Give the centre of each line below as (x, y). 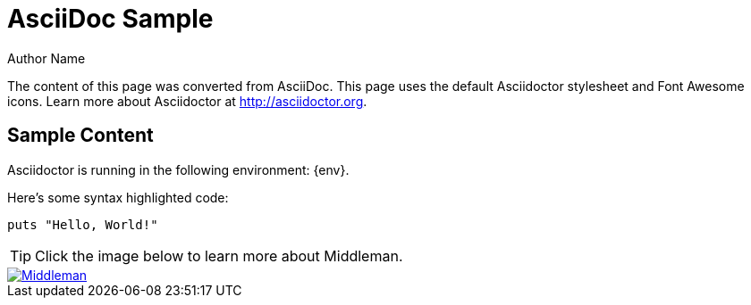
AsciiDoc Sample (110, 19)
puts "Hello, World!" (83, 224)
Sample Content (80, 136)
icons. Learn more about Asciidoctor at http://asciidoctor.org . (187, 101)
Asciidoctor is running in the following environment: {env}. (178, 169)
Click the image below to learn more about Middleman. (219, 256)
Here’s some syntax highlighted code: (118, 197)
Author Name (46, 58)
